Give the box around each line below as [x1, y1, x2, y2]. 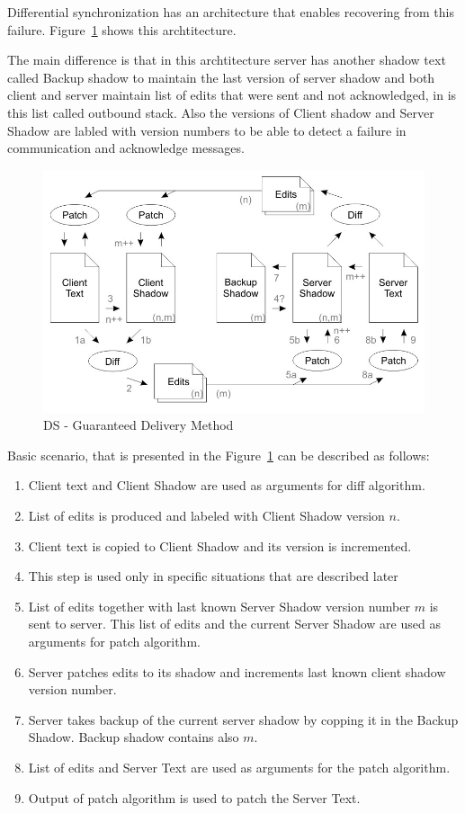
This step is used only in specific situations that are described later [28, 567, 398, 585]
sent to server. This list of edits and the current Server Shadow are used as [28, 614, 441, 633]
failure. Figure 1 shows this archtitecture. [7, 20, 237, 39]
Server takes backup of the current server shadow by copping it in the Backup [28, 710, 459, 728]
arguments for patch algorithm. [28, 632, 201, 651]
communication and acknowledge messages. [7, 138, 245, 157]
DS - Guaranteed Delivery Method [43, 415, 234, 434]
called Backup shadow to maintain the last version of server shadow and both [7, 67, 435, 86]
